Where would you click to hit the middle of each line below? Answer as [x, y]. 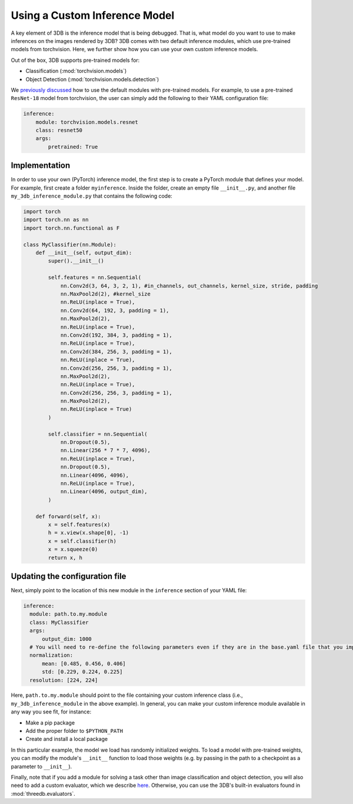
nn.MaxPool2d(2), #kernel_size [106, 294]
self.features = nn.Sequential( [94, 278]
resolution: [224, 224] [64, 680]
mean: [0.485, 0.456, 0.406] [84, 663]
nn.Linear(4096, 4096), [95, 475]
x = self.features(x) [79, 524]
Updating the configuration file [69, 576]
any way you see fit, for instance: [51, 712]
